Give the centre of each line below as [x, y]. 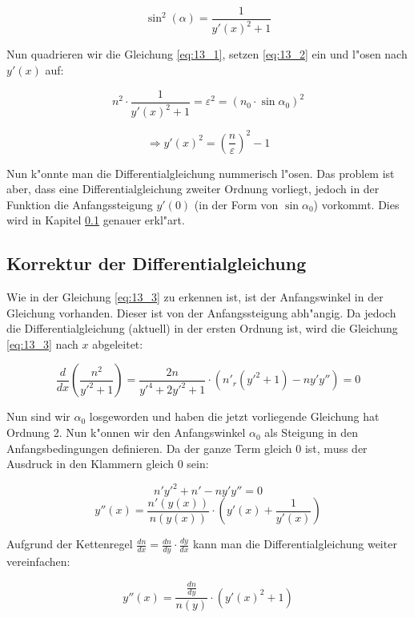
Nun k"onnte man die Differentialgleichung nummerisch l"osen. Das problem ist [201, 173]
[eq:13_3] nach [42, 343]
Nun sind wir [38, 416]
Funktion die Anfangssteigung [80, 204]
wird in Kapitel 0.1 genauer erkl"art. [96, 220]
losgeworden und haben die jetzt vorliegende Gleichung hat [234, 416]
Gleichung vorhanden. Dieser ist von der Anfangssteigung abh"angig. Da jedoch [201, 312]
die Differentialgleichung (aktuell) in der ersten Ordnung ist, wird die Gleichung [202, 328]
